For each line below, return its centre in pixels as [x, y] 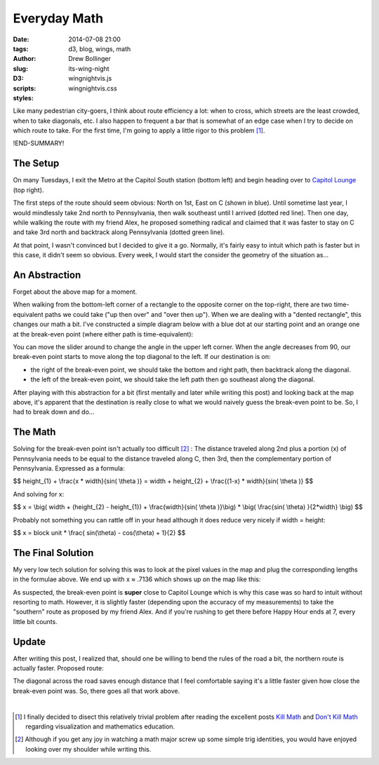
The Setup [36, 164]
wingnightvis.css [93, 88]
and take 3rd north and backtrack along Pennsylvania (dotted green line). [119, 232]
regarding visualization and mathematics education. [100, 726]
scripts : [25, 88]
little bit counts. [35, 621]
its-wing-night [89, 68]
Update [29, 642]
